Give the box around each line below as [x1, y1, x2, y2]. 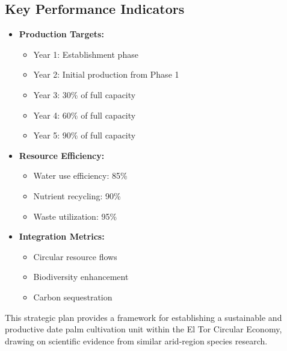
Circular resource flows [33, 250, 117, 262]
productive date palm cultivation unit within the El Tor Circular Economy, [5, 323, 282, 335]
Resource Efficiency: [19, 149, 105, 161]
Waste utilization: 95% [33, 210, 117, 222]
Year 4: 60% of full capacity [33, 108, 136, 121]
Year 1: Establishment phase [33, 48, 138, 60]
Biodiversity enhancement [33, 270, 129, 283]
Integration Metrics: [19, 230, 105, 243]
